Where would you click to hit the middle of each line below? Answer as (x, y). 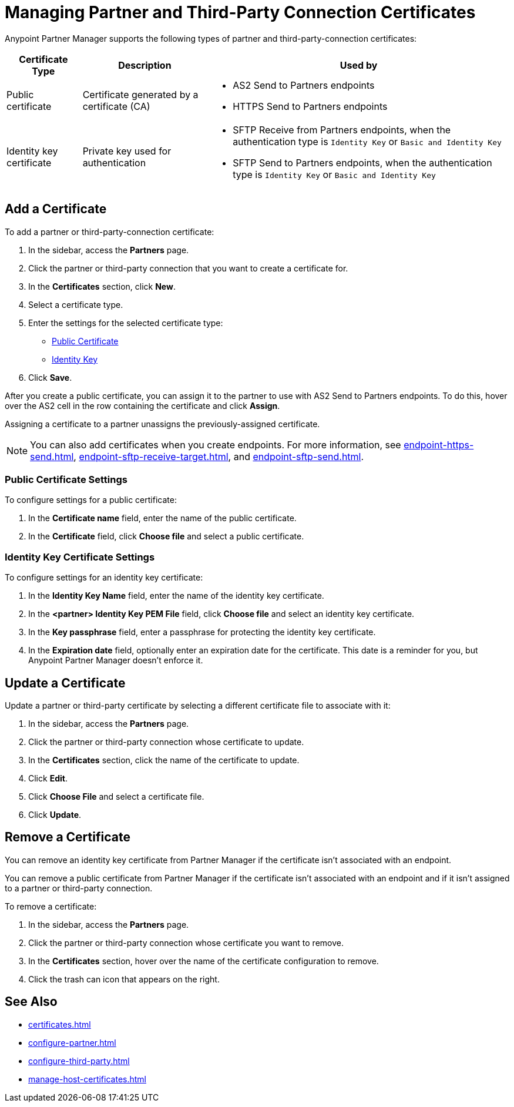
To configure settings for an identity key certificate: (104, 578)
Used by (359, 65)
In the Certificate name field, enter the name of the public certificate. (162, 518)
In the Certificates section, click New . (102, 286)
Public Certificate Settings (66, 479)
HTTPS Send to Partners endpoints (310, 106)
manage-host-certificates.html (87, 1079)
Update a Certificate (65, 683)
